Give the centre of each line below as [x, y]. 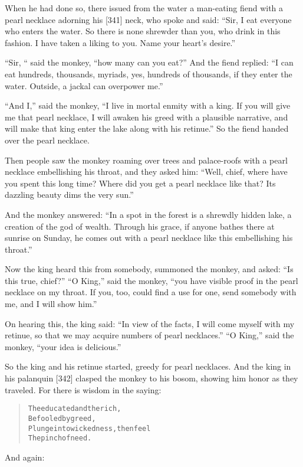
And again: [25, 457]
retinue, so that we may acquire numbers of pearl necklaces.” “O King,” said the [149, 335]
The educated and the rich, [75, 409]
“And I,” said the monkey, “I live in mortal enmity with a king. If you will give [148, 105]
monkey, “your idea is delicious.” [63, 346]
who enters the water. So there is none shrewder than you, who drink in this [143, 31]
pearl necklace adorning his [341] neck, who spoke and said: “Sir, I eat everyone [148, 19]
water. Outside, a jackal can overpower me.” [84, 85]
